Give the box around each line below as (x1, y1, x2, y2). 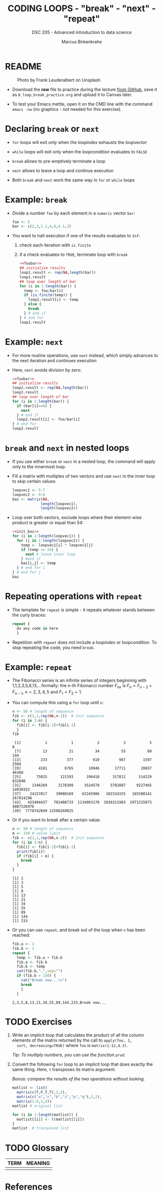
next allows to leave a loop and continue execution (12, 167, 114, 173)
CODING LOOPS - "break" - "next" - (7, 3, 156, 14)
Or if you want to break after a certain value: (12, 817, 101, 823)
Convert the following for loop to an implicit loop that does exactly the (12, 1061, 153, 1067)
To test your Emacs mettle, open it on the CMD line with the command (12, 101, 153, 107)
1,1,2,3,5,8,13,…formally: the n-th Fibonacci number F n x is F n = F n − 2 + (12, 683, 152, 690)
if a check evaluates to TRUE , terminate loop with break (19, 251, 128, 258)
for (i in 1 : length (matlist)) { (12, 1112, 78, 1117)
